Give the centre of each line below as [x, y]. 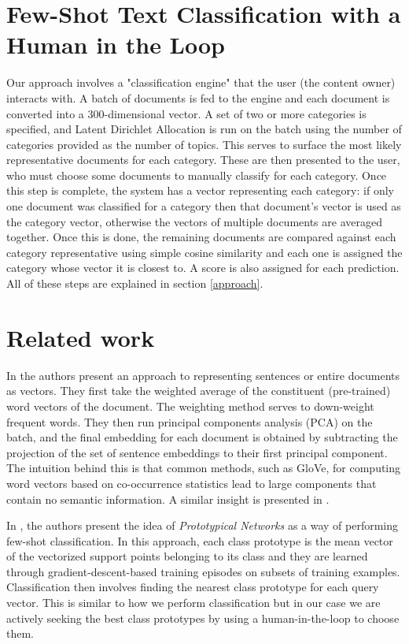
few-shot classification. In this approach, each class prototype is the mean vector [200, 540]
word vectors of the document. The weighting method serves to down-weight [190, 406]
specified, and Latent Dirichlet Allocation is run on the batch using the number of [204, 129]
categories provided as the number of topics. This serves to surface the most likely [204, 144]
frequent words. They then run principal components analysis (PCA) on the [190, 421]
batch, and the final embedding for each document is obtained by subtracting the [202, 437]
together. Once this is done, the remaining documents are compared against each [201, 237]
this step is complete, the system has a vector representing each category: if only [200, 190]
